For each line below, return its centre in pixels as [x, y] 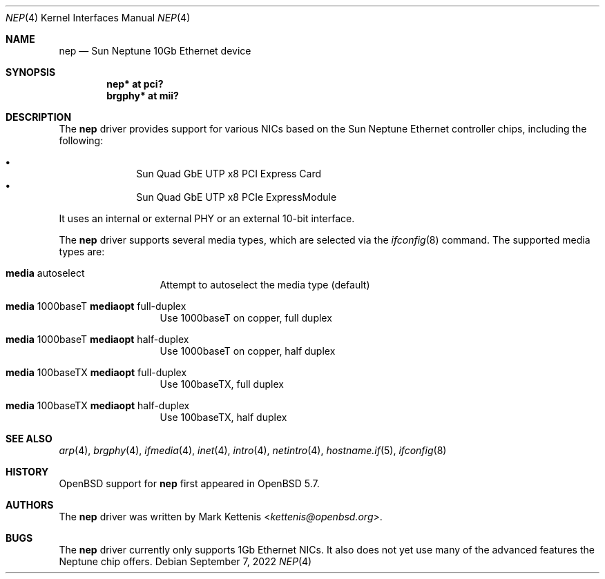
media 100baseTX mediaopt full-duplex [96, 372]
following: [81, 140]
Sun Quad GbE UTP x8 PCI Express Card [229, 174]
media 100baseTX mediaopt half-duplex [98, 405]
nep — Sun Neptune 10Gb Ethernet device [155, 51]
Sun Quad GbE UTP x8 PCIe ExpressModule [237, 197]
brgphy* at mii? [143, 96]
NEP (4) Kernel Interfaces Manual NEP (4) [98, 18]
